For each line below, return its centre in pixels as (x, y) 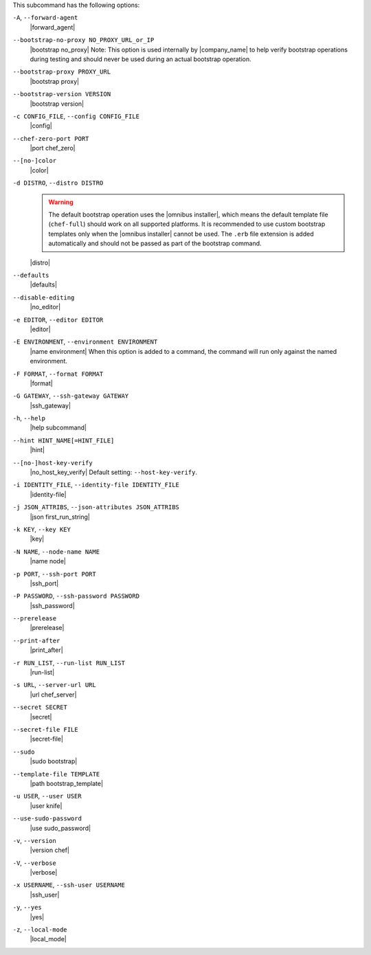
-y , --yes (27, 908)
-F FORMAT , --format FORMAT (58, 374)
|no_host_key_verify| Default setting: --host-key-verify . (113, 472)
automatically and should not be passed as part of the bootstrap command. (155, 243)
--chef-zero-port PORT (51, 138)
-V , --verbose (34, 863)
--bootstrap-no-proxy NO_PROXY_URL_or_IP (83, 40)
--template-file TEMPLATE (56, 774)
